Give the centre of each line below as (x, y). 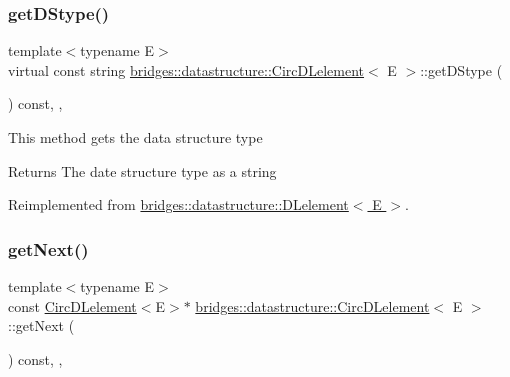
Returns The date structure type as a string (142, 170)
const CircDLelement (72, 305)
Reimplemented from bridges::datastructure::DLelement (178, 204)
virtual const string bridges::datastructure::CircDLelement (186, 69)
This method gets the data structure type (135, 137)
